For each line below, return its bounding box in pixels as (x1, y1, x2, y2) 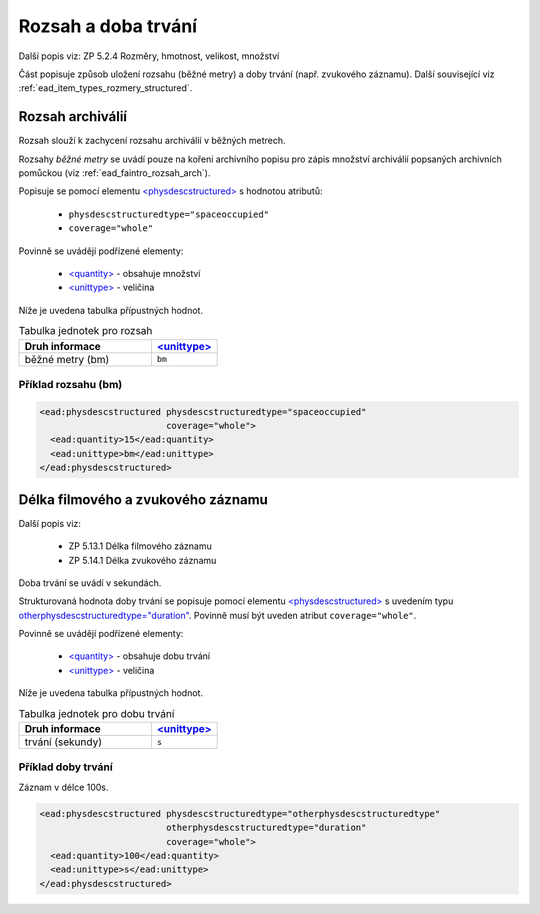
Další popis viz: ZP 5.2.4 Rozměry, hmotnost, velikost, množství (18, 50, 280, 62)
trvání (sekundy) (24, 735, 102, 749)
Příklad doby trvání (18, 760, 114, 774)
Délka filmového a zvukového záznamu (18, 491, 269, 508)
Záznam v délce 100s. (18, 781, 109, 793)
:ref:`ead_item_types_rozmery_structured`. (18, 82, 193, 94)
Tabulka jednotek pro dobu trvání (18, 706, 175, 720)
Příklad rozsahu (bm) (18, 377, 123, 391)
